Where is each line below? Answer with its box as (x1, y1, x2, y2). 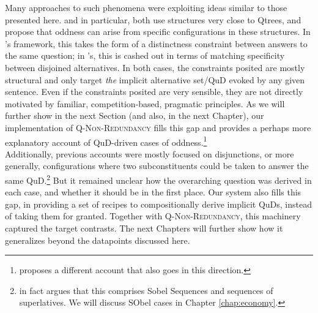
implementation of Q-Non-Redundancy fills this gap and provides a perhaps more (5, 121, 311, 134)
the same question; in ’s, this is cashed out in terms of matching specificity (5, 49, 285, 62)
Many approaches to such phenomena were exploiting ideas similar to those (5, 1, 287, 13)
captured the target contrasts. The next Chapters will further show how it (5, 222, 283, 234)
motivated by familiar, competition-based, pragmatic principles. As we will (5, 97, 285, 110)
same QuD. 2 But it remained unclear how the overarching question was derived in (5, 172, 312, 186)
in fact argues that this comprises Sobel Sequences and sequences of (19, 284, 273, 296)
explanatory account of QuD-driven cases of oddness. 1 (5, 134, 207, 148)
